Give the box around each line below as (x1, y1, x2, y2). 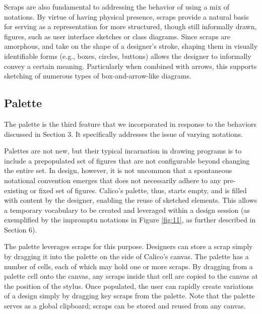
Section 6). (4, 224, 37, 234)
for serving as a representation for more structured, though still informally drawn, (4, 21, 257, 32)
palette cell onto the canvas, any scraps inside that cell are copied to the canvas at (4, 271, 258, 281)
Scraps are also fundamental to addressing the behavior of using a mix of (4, 2, 230, 12)
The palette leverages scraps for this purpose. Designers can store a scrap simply (4, 241, 253, 252)
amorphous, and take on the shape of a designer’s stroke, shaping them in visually (4, 41, 258, 51)
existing (4, 185, 28, 195)
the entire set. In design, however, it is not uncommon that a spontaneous (4, 165, 232, 176)
